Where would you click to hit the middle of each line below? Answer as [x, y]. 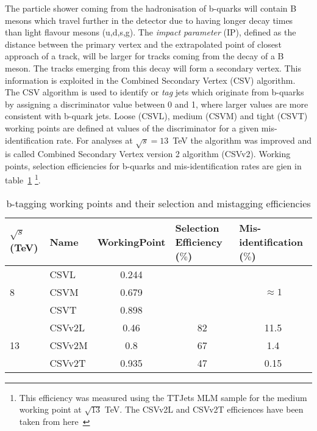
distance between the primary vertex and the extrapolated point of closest [143, 44]
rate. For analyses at [94, 140]
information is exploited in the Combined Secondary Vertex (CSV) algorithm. [150, 80]
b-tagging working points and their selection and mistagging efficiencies [158, 203]
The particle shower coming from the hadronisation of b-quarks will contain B [151, 8]
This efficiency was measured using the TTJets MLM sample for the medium [163, 397]
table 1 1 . [23, 179]
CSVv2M [69, 345]
